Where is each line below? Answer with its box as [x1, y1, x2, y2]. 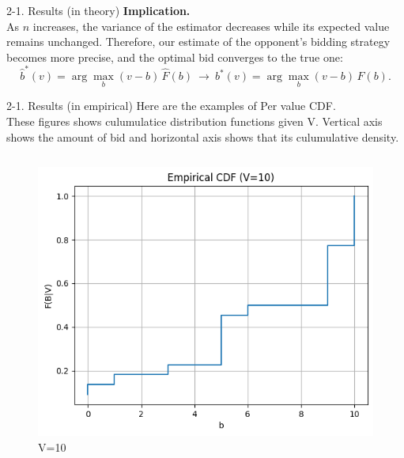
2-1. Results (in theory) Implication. [6, 2, 191, 18]
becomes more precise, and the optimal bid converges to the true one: [6, 48, 343, 65]
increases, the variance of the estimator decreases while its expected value [32, 17, 390, 34]
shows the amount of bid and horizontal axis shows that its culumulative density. [6, 128, 399, 145]
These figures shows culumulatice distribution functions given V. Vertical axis [6, 112, 383, 129]
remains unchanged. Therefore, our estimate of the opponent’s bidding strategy [6, 33, 391, 50]
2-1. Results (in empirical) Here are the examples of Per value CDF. [6, 97, 336, 114]
